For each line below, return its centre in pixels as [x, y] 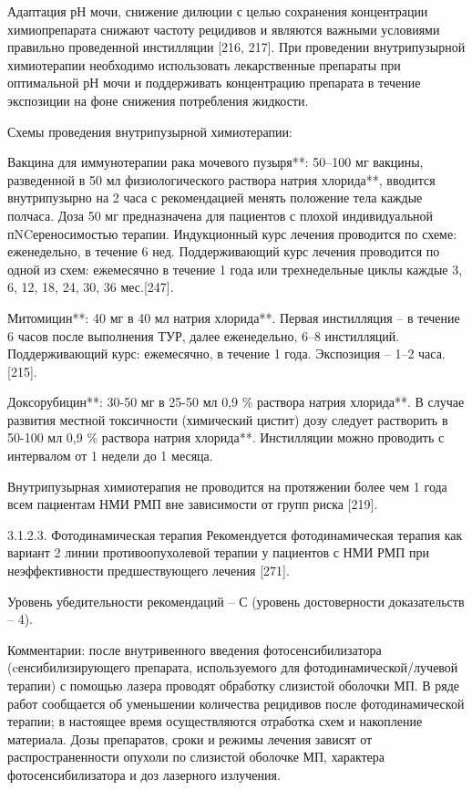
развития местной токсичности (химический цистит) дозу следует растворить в [228, 419]
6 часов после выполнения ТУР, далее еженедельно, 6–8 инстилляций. [204, 335]
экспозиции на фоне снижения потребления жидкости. [158, 100]
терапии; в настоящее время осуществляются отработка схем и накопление [215, 721]
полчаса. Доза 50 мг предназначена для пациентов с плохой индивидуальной [221, 215]
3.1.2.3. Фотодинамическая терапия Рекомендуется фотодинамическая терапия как [235, 534]
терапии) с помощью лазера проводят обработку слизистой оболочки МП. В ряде [234, 685]
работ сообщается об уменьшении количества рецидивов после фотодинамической [236, 703]
